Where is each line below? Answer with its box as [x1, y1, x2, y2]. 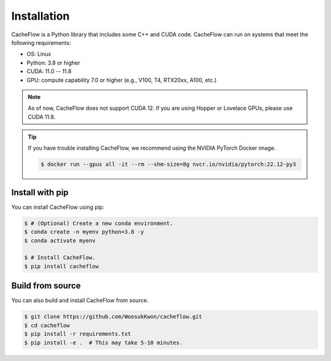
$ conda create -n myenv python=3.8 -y [24, 228, 144, 236]
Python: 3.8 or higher [26, 59, 80, 66]
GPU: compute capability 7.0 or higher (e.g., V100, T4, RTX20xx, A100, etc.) [26, 76, 217, 83]
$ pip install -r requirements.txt [24, 330, 131, 338]
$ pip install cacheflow [24, 263, 99, 270]
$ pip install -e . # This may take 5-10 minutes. [24, 339, 183, 346]
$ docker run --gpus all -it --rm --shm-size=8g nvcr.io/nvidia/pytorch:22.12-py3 [40, 161, 297, 168]
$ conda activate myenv [24, 237, 96, 244]
